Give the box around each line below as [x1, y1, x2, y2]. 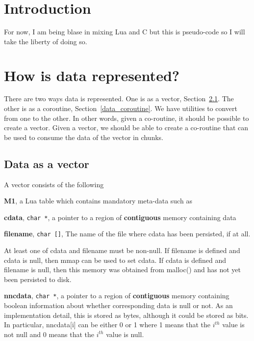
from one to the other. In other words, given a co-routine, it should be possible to [4, 113, 249, 123]
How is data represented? [4, 65, 179, 85]
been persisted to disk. [4, 274, 72, 284]
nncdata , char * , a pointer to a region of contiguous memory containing [4, 290, 229, 301]
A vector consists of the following [4, 179, 104, 189]
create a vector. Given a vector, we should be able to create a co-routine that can [4, 122, 249, 133]
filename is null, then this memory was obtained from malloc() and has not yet [4, 264, 241, 275]
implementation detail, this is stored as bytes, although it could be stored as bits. [4, 310, 249, 320]
